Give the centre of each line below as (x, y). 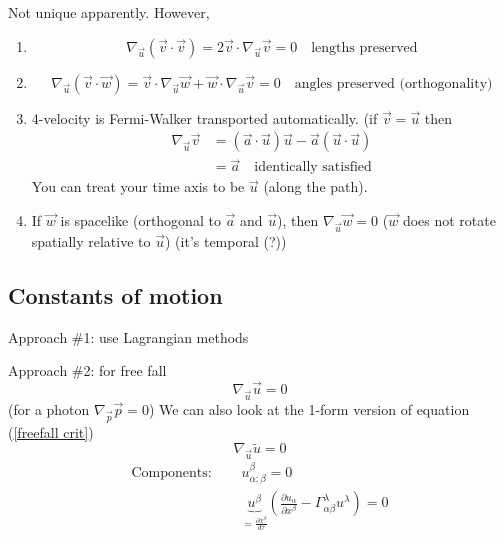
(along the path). (315, 186)
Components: (171, 472)
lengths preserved (364, 47)
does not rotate (449, 220)
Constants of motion (115, 294)
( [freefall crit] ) (51, 431)
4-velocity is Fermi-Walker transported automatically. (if (204, 117)
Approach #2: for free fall (87, 370)
